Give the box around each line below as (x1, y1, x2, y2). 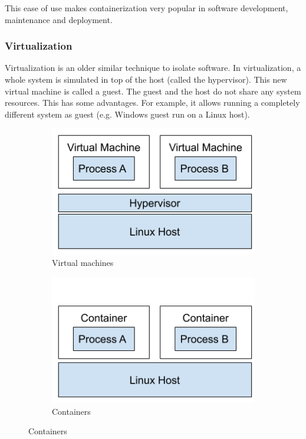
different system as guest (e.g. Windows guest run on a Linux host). (5, 108, 250, 120)
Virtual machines (52, 256, 114, 269)
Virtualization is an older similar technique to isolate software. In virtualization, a (5, 61, 301, 74)
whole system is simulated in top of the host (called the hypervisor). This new (5, 73, 287, 85)
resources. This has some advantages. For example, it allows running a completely (5, 96, 300, 109)
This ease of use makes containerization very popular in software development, (5, 2, 288, 14)
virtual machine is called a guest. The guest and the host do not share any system (5, 84, 301, 97)
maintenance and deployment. (5, 13, 113, 25)
